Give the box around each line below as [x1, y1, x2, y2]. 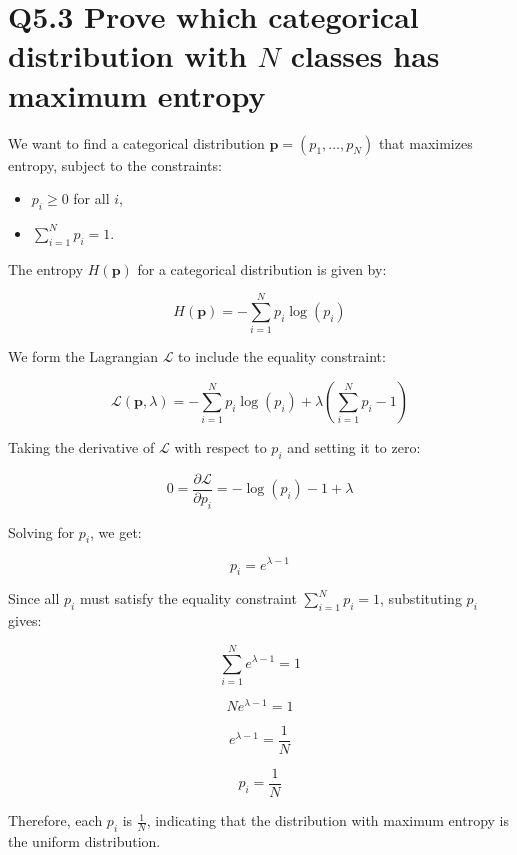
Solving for [8, 521, 75, 542]
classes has [290, 35, 440, 76]
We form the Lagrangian [8, 346, 159, 367]
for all [73, 188, 110, 209]
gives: [8, 610, 42, 631]
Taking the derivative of [8, 437, 155, 457]
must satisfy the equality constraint [79, 588, 297, 609]
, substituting [380, 588, 462, 609]
